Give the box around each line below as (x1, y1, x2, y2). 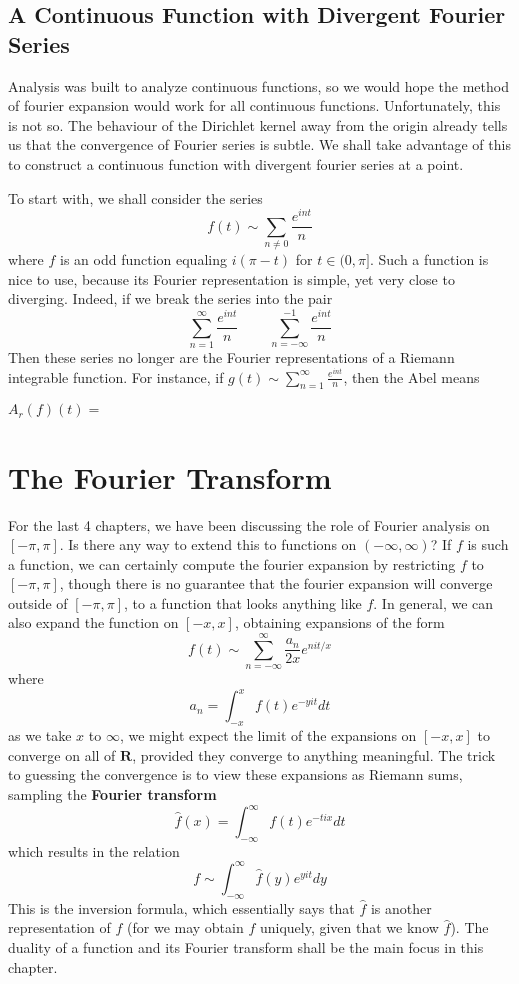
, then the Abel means (343, 366, 480, 387)
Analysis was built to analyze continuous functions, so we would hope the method (8, 75, 509, 96)
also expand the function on (8, 612, 179, 633)
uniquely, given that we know (259, 917, 439, 938)
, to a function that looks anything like (124, 592, 362, 613)
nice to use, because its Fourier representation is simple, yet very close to (8, 268, 455, 289)
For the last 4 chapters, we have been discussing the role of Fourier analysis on (8, 514, 490, 535)
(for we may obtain (127, 917, 244, 938)
